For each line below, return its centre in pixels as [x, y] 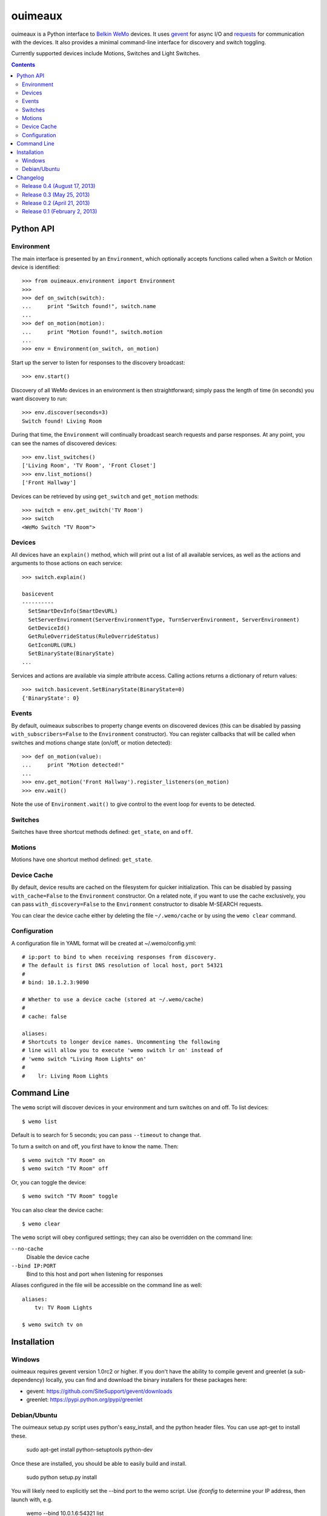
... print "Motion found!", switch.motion [92, 332]
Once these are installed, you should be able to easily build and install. [99, 1463]
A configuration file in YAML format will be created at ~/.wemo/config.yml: [104, 943]
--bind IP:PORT [34, 1266]
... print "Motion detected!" [73, 765]
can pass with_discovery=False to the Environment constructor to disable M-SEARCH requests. [137, 904]
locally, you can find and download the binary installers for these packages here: [147, 1380]
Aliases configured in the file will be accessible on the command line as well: [107, 1285]
